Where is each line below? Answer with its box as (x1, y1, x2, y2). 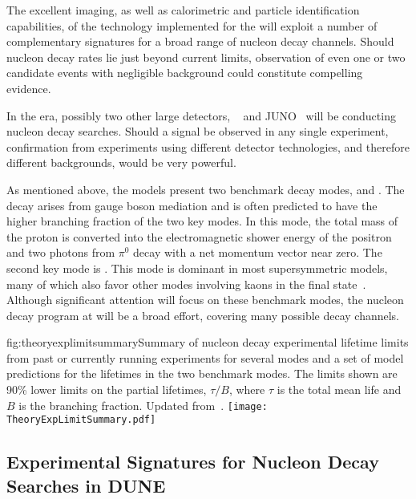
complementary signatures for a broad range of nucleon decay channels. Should (6, 33, 394, 50)
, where (228, 381, 265, 398)
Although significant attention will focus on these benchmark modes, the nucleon (6, 291, 404, 308)
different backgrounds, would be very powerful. (6, 154, 236, 171)
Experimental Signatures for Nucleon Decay (6, 449, 379, 474)
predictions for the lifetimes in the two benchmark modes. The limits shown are (6, 365, 398, 382)
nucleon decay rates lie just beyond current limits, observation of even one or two (6, 48, 406, 65)
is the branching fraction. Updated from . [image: (18, 396, 268, 413)
